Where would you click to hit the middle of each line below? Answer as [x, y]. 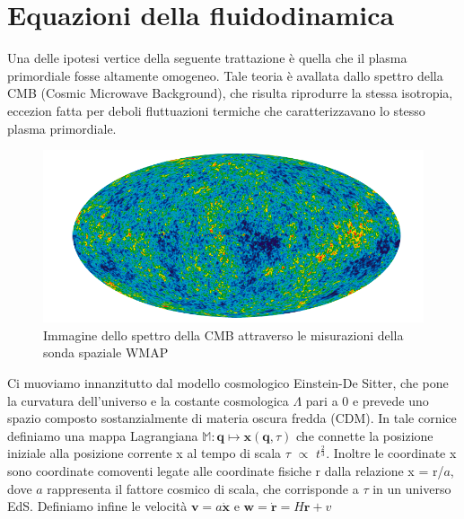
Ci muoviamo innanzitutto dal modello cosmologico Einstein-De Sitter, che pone [228, 383]
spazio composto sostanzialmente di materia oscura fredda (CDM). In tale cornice [232, 418]
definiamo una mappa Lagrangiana [103, 435]
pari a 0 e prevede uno [367, 400]
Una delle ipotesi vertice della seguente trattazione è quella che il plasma [207, 58]
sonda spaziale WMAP [106, 352]
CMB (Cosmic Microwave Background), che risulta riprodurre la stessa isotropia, [230, 93]
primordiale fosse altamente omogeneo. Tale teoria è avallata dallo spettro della [225, 75]
